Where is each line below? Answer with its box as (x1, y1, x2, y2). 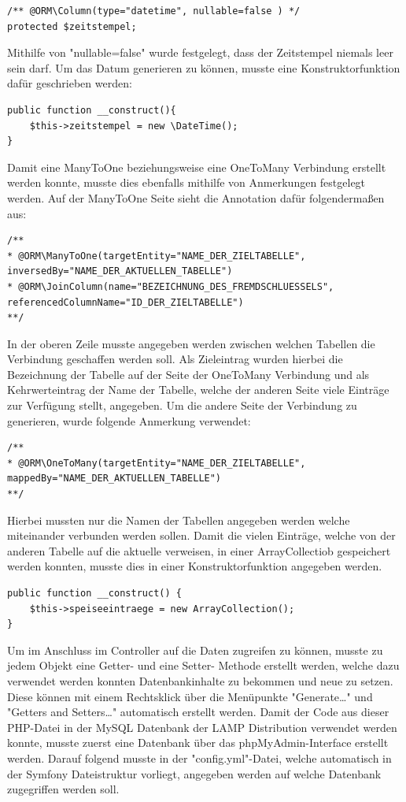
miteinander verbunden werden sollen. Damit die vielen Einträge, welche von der (7, 527, 396, 544)
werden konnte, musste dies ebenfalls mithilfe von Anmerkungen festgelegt (7, 174, 366, 191)
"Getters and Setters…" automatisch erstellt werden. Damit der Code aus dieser (7, 704, 389, 720)
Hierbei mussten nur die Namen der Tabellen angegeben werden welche (7, 511, 350, 528)
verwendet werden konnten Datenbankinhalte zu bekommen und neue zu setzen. (7, 672, 393, 689)
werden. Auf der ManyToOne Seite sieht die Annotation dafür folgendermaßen (7, 189, 385, 206)
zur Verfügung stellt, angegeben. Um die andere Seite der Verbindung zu (7, 397, 357, 414)
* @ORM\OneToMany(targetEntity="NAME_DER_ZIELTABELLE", (7, 457, 306, 469)
